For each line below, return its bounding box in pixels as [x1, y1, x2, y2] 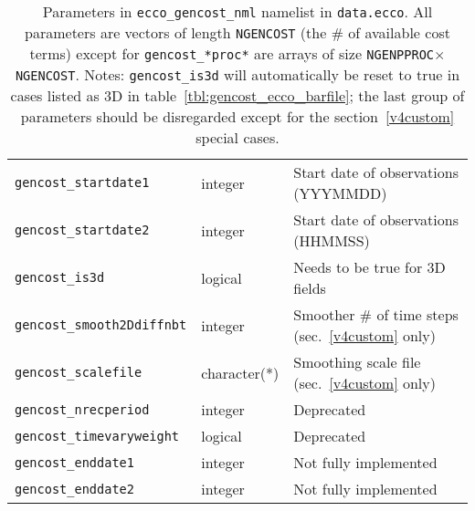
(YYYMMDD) [293, 182, 387, 203]
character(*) [201, 361, 280, 383]
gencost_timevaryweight [15, 428, 180, 443]
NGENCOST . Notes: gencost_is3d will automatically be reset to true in [15, 64, 460, 85]
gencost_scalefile [15, 365, 142, 380]
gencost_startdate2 [15, 223, 150, 237]
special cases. [195, 127, 280, 148]
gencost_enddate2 [15, 481, 134, 496]
